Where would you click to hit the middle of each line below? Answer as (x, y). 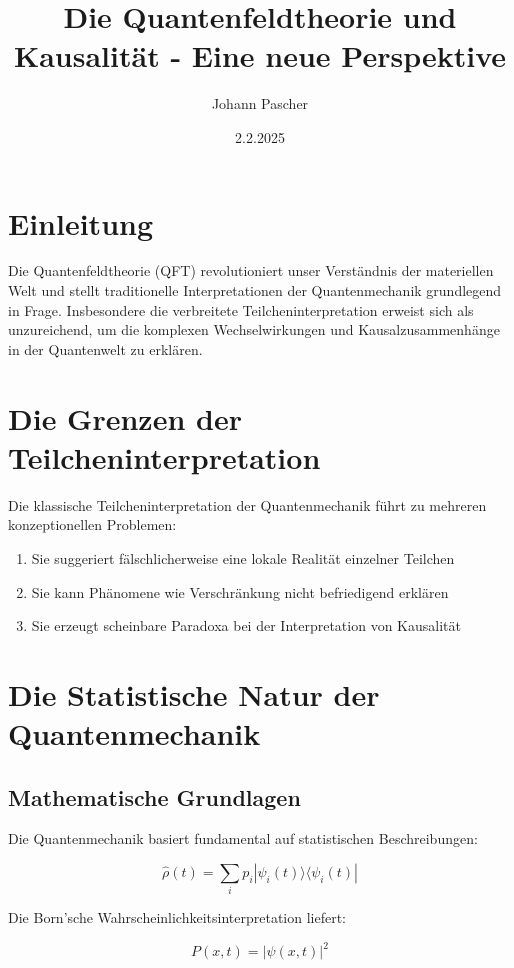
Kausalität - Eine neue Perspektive (260, 55)
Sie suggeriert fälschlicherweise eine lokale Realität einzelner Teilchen (243, 557)
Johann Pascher (260, 103)
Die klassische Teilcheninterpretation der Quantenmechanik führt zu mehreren (247, 504)
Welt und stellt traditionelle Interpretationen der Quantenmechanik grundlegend (255, 290)
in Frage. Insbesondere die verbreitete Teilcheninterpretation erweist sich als (241, 309)
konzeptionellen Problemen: (92, 524)
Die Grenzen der (125, 417)
